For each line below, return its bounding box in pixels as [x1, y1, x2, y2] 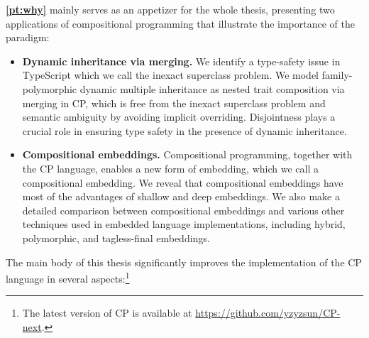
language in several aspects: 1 [6, 269, 130, 285]
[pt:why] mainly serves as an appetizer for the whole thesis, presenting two [6, 2, 335, 16]
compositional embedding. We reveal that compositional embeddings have [22, 175, 343, 190]
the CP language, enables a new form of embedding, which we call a [22, 160, 319, 175]
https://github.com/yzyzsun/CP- [195, 305, 341, 320]
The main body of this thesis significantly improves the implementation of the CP [6, 254, 362, 269]
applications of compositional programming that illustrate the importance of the [6, 16, 355, 31]
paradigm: [6, 30, 50, 45]
